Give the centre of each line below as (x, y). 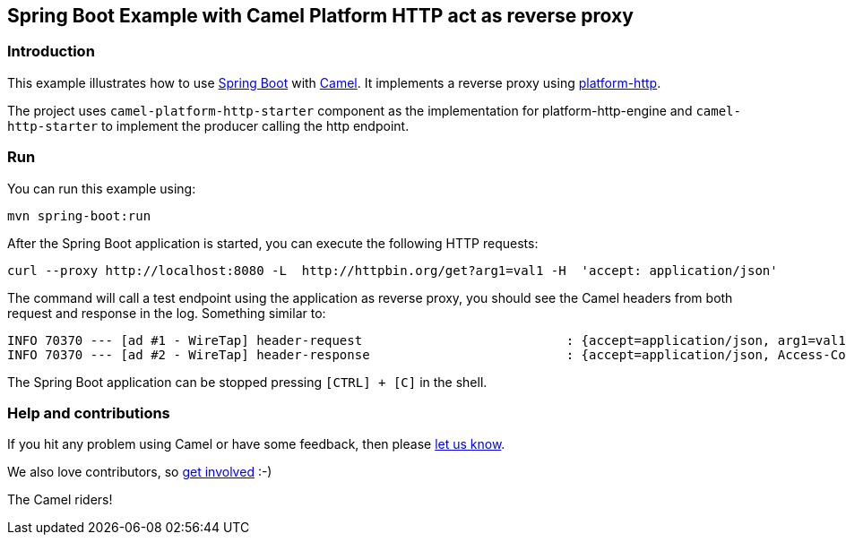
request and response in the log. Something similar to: (167, 313)
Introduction (51, 52)
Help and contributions (89, 413)
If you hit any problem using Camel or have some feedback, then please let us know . (256, 444)
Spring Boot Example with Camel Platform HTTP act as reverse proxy (320, 16)
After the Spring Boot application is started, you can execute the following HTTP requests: (273, 243)
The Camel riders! (60, 500)
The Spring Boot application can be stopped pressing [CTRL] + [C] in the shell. (247, 382)
